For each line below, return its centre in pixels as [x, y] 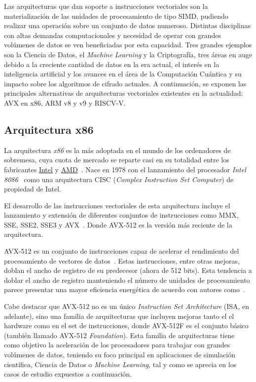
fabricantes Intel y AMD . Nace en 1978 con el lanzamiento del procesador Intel [125, 169]
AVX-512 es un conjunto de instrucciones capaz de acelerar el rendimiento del [122, 251]
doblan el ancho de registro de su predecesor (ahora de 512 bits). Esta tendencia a [128, 270]
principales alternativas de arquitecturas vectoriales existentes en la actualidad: [124, 93]
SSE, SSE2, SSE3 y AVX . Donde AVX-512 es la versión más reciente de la [118, 224]
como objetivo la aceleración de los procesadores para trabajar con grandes [117, 345]
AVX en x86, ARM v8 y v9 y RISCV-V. [65, 102]
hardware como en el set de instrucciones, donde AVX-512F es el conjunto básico [126, 325]
